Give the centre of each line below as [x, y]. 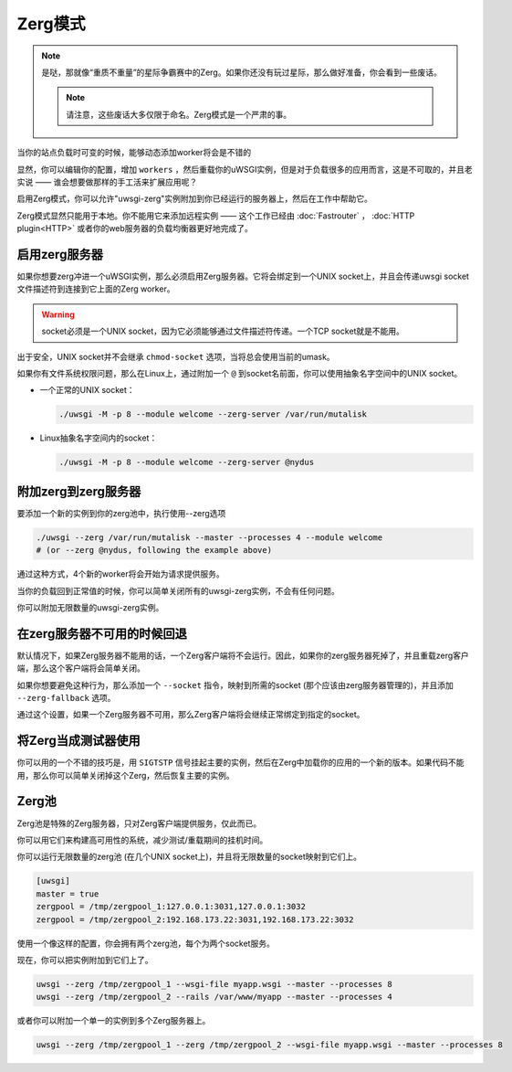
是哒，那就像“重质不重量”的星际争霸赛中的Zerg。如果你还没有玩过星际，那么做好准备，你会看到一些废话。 [241, 72]
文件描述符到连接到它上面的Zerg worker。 [96, 289]
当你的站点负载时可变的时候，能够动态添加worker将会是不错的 [134, 153]
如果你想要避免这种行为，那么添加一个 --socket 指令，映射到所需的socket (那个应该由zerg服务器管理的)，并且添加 [235, 685]
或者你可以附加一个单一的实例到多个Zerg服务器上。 [114, 1021]
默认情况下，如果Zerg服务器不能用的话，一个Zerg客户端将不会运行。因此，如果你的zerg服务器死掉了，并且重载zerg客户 [243, 655]
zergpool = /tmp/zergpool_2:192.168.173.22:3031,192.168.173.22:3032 [195, 919]
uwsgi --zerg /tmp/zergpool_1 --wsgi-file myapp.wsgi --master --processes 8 [214, 984]
